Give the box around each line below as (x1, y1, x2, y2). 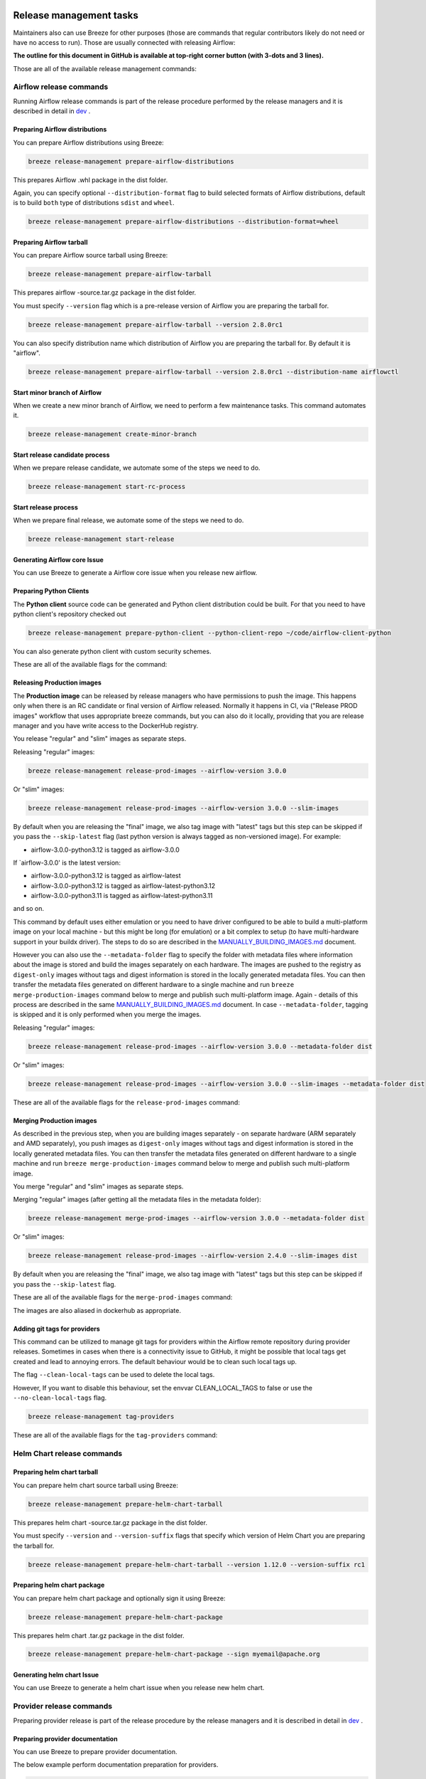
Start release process (13, 502, 78, 512)
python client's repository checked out (13, 610, 126, 618)
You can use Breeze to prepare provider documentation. (13, 1748, 177, 1756)
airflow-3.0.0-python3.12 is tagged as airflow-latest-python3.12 (31, 881, 216, 889)
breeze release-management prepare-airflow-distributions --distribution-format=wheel (28, 218, 339, 226)
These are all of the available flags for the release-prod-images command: (13, 1098, 241, 1107)
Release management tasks (13, 9, 138, 21)
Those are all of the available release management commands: (13, 64, 197, 73)
